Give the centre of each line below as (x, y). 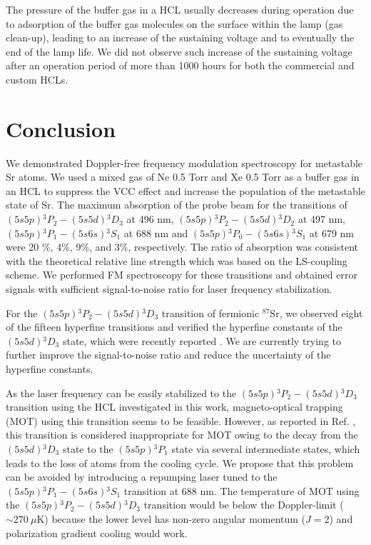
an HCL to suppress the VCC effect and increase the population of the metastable (185, 190)
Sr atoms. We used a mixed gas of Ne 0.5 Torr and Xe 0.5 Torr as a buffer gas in (183, 177)
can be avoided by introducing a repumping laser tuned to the (142, 477)
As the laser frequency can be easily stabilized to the (121, 392)
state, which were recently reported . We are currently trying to (202, 340)
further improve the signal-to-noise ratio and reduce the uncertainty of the (168, 355)
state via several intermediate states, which (266, 448)
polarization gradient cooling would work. (97, 532)
